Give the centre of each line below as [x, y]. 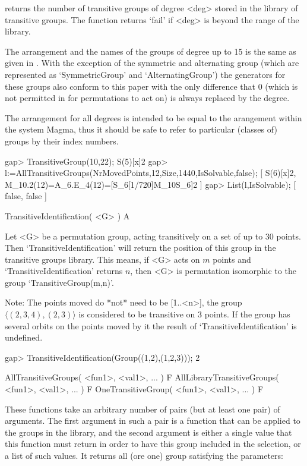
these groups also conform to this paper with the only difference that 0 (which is [151, 86]
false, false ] [26, 196]
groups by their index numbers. [62, 141]
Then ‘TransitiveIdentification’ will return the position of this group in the [140, 248]
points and [232, 259]
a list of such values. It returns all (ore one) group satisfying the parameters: [144, 455]
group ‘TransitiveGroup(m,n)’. [59, 282]
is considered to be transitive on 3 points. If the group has [184, 314]
